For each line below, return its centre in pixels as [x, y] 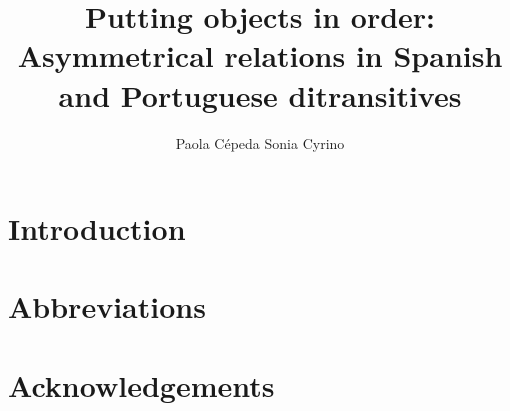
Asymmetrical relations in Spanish [260, 55]
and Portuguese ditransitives [260, 94]
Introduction [97, 228]
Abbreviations [107, 306]
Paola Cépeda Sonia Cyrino [260, 142]
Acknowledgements [141, 384]
